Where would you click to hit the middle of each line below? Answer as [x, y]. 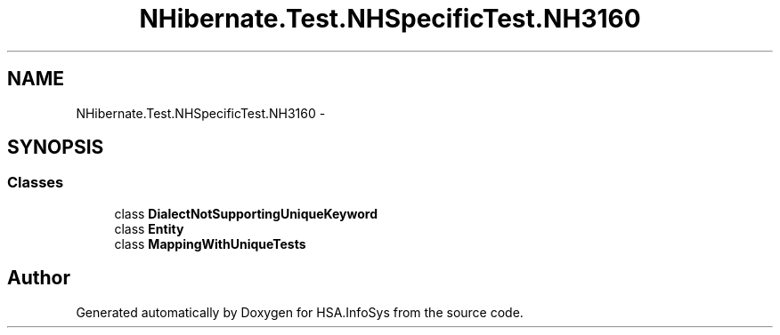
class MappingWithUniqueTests [210, 243]
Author [39, 278]
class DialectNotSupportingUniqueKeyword [246, 213]
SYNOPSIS [56, 148]
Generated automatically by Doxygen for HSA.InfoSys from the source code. [300, 312]
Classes [36, 183]
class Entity [149, 228]
